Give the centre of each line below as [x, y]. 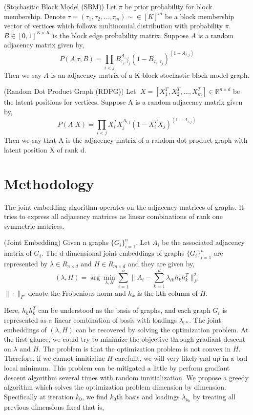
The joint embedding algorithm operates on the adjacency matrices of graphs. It [124, 207]
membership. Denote [35, 16]
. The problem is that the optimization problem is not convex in [135, 348]
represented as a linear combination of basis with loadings [91, 320]
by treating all [214, 396]
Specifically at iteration [39, 396]
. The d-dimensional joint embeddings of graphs [113, 253]
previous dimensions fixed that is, [54, 407]
